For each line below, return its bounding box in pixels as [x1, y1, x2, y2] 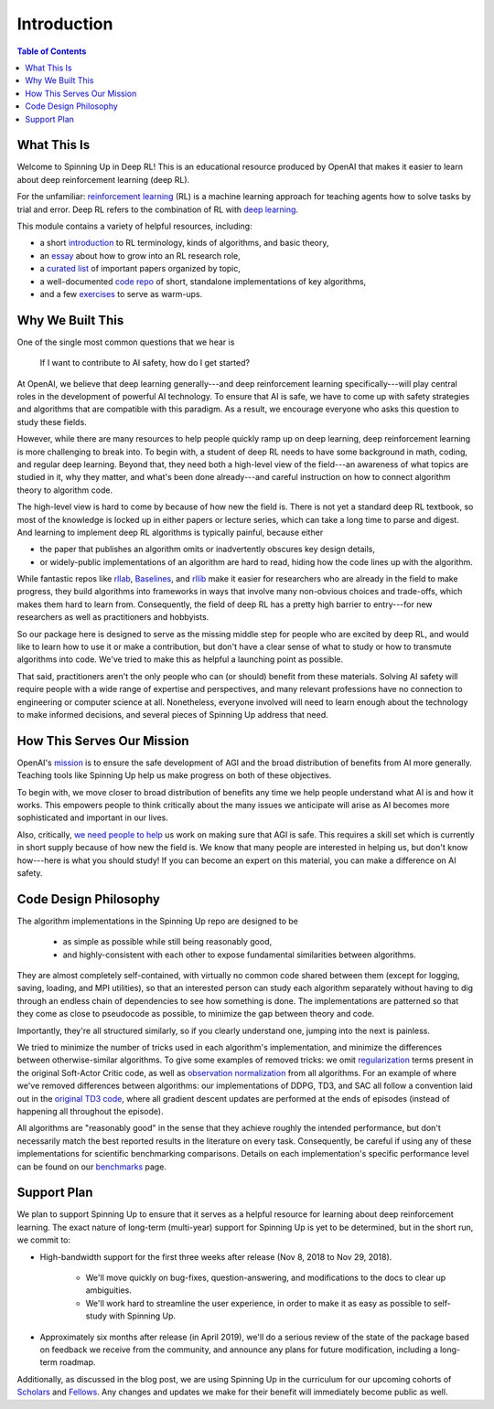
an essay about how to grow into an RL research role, [39, 250, 242, 261]
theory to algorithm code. [16, 485, 113, 496]
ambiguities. [85, 1285, 132, 1296]
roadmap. [59, 1357, 96, 1368]
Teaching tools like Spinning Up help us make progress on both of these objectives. [16, 770, 332, 781]
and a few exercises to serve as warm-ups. [39, 288, 203, 299]
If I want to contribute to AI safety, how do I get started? [39, 358, 251, 368]
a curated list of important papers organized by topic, [39, 263, 242, 274]
